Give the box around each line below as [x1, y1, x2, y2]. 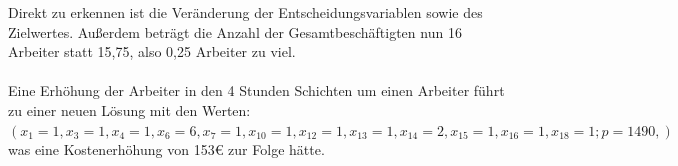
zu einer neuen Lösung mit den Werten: [8, 99, 251, 120]
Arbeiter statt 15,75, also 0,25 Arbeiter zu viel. [8, 41, 296, 62]
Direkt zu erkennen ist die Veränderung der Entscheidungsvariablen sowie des [8, 2, 483, 22]
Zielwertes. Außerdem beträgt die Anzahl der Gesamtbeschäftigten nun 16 [8, 21, 462, 42]
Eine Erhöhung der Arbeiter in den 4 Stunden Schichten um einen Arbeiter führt [8, 80, 505, 101]
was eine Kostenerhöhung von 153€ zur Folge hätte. [8, 139, 325, 160]
